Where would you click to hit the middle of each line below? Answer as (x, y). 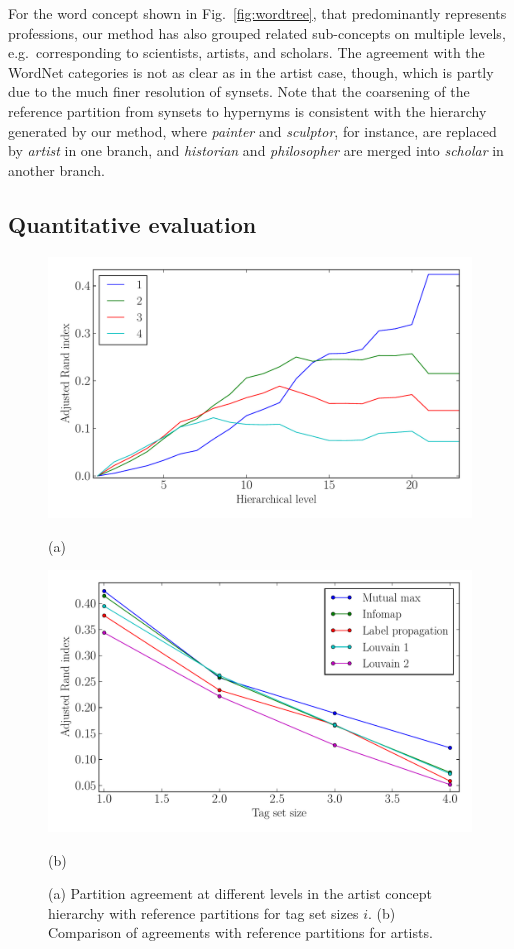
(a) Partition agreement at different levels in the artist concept (240, 893)
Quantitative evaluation (132, 223)
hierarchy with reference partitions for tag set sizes (203, 912)
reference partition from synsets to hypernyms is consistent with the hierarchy (247, 110)
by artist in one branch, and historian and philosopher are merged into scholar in (256, 150)
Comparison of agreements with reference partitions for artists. (240, 932)
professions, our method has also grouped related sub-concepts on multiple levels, (257, 32)
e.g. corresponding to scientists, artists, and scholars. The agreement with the (246, 52)
